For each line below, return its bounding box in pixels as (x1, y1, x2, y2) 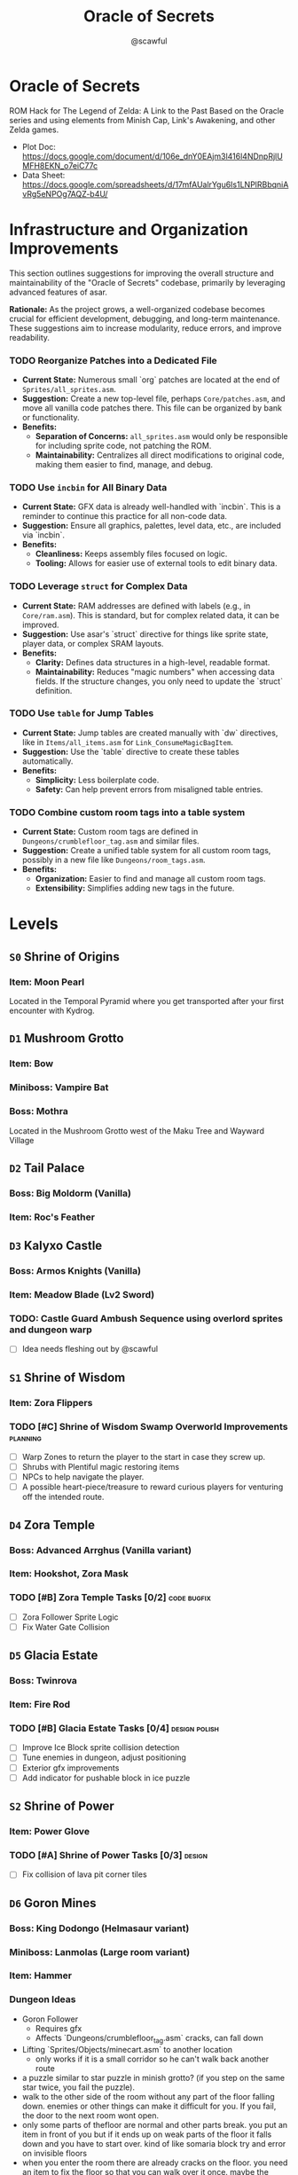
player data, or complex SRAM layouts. (21, 638, 164, 648)
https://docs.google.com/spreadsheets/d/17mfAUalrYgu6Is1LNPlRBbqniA (21, 179, 289, 190)
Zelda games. (9, 124, 59, 135)
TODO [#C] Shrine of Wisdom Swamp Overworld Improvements (9, 1420, 288, 1433)
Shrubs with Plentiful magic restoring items (21, 1462, 180, 1472)
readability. (9, 332, 51, 342)
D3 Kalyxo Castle (9, 1238, 103, 1253)
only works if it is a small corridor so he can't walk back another (35, 2053, 270, 2064)
